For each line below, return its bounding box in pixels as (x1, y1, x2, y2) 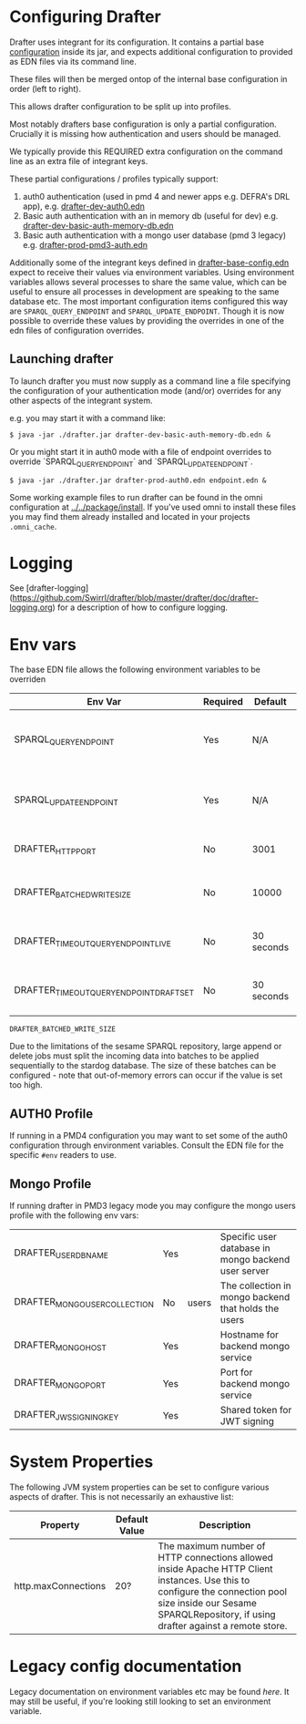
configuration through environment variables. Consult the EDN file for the (9, 1140, 284, 1151)
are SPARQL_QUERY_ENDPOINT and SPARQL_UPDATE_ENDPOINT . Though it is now (9, 305, 285, 316)
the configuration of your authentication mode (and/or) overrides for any (9, 385, 282, 396)
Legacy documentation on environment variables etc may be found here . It (9, 1686, 290, 1697)
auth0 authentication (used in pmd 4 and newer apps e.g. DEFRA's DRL (22, 191, 291, 201)
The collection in (219, 1279, 291, 1292)
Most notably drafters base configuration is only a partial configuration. (9, 119, 278, 129)
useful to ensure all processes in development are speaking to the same (9, 285, 280, 297)
